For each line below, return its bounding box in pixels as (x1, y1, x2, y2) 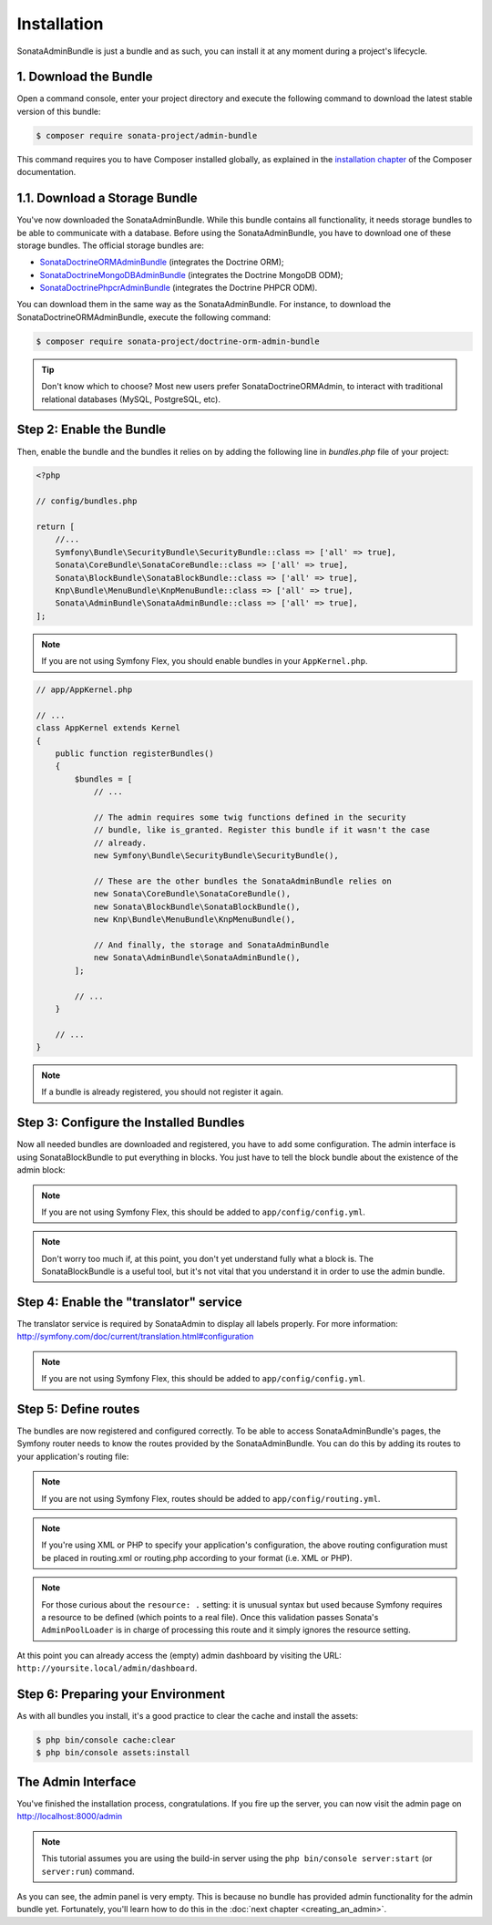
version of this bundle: (16, 106, 101, 117)
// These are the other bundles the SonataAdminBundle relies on (93, 876, 392, 886)
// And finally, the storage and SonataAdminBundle (93, 939, 330, 950)
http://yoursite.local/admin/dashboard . (16, 1662, 198, 1673)
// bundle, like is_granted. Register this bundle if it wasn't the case (93, 825, 430, 835)
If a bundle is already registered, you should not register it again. (41, 1086, 284, 1098)
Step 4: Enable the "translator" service (16, 1294, 243, 1309)
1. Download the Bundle (16, 69, 154, 85)
